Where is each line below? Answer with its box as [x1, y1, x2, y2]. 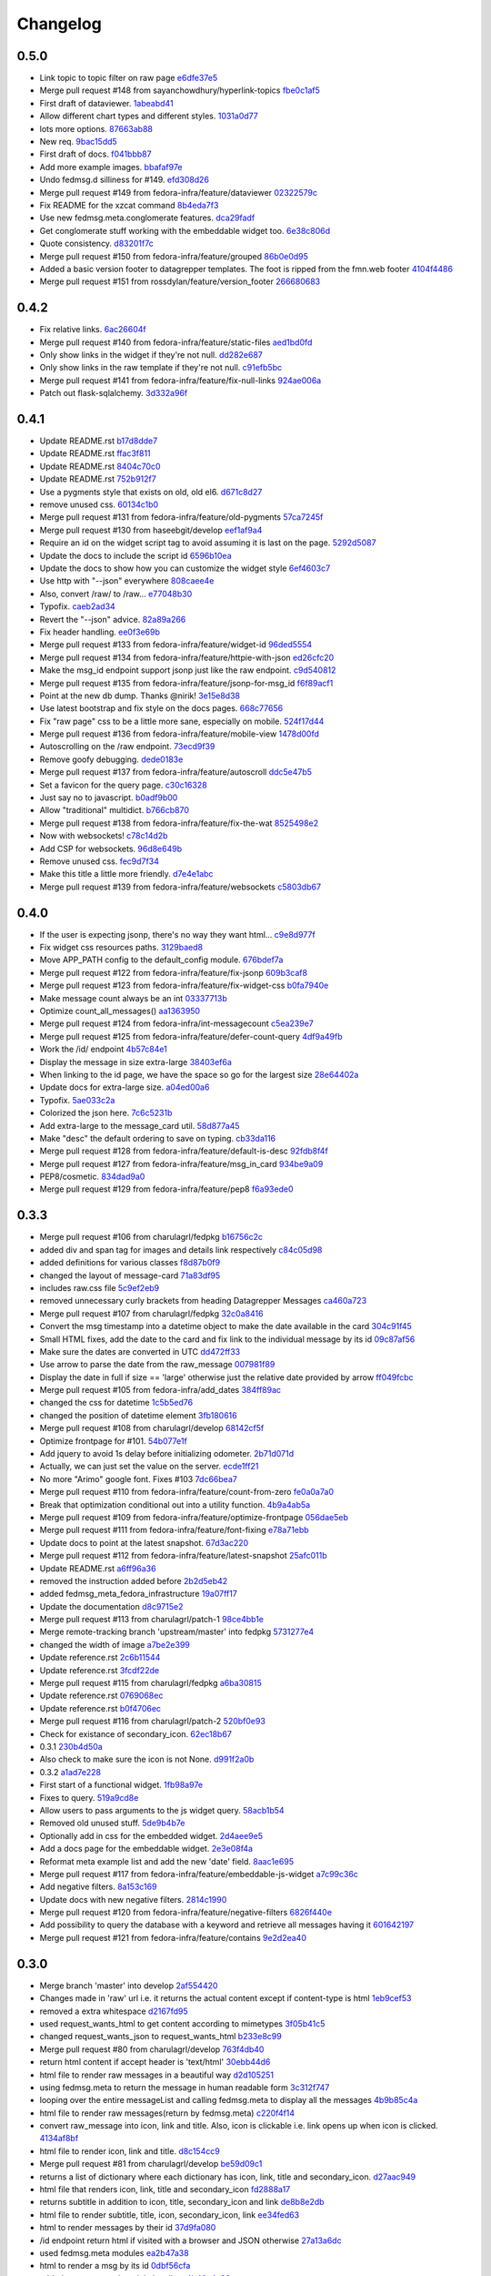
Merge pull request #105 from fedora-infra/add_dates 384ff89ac [39, 1385, 282, 1396]
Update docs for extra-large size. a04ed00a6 [39, 1082, 210, 1092]
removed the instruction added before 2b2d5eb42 [39, 1575, 228, 1586]
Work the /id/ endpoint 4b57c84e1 [39, 1043, 167, 1055]
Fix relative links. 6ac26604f [39, 324, 146, 335]
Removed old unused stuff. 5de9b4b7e [39, 1817, 185, 1829]
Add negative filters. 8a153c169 [39, 1881, 157, 1893]
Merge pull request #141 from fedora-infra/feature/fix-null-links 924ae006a [39, 374, 322, 386]
